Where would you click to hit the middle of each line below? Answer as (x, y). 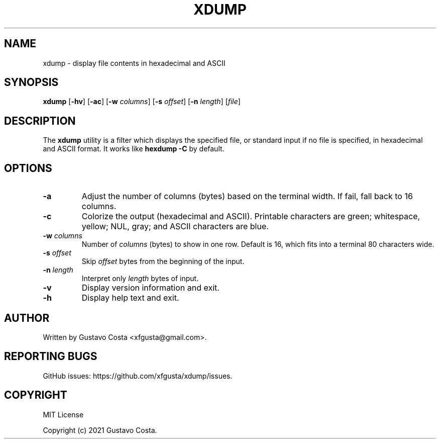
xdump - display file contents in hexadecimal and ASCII (134, 63)
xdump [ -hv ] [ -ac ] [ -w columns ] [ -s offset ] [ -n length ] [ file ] (142, 102)
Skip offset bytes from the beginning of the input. (163, 261)
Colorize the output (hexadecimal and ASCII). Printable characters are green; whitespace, (251, 216)
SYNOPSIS (31, 82)
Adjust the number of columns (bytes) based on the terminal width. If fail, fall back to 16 (247, 196)
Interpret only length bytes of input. (140, 279)
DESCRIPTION (40, 121)
